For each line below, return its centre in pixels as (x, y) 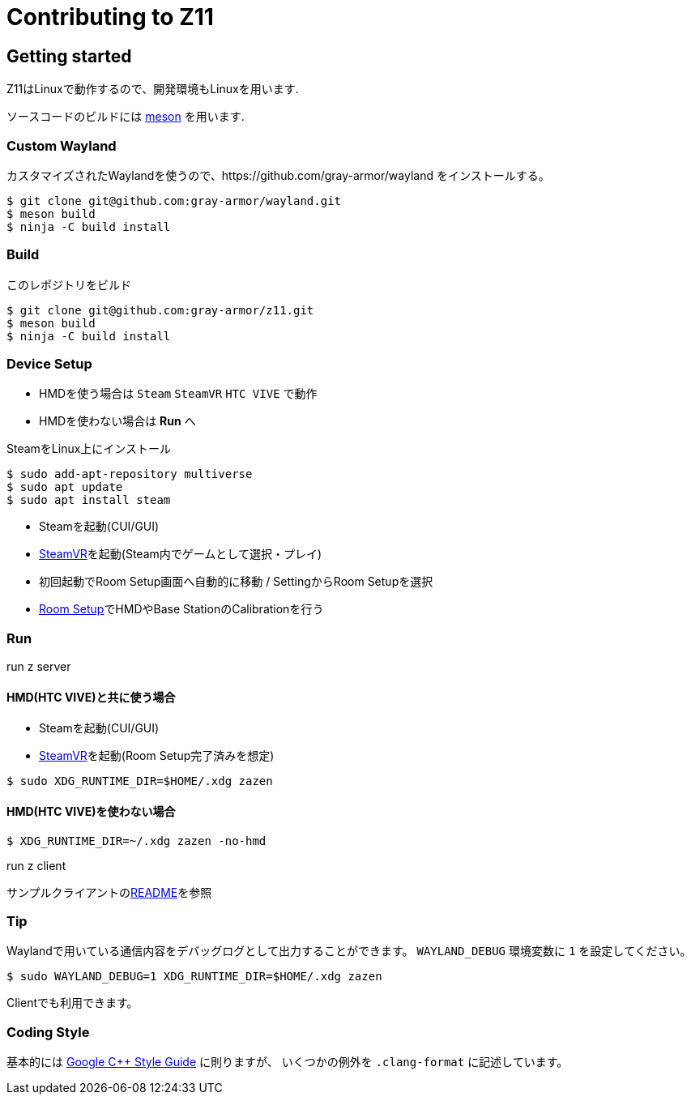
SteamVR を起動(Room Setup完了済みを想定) (157, 756)
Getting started (69, 56)
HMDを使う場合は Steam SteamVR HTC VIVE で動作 (178, 394)
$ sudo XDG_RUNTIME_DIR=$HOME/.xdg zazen (140, 781)
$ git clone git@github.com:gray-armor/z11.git (160, 310)
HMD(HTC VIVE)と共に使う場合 (91, 697)
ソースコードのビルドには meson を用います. (126, 117)
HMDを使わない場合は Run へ (117, 421)
